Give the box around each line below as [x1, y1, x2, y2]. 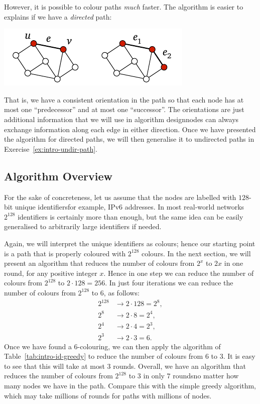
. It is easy [223, 351, 255, 361]
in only [143, 370, 165, 381]
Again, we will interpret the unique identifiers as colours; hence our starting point [4, 238, 255, 248]
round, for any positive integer [4, 267, 97, 278]
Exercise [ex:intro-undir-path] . [4, 143, 97, 154]
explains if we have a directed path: [4, 11, 112, 22]
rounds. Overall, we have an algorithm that [113, 360, 246, 371]
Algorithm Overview [4, 168, 112, 183]
